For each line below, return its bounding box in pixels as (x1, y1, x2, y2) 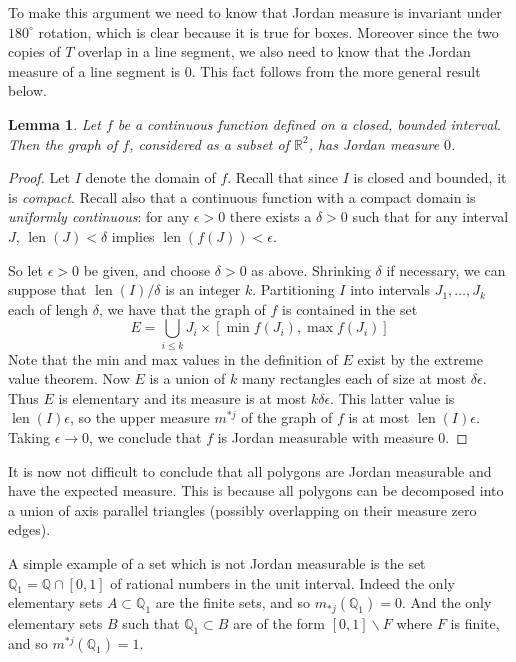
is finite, (450, 612, 500, 633)
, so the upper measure (69, 407, 210, 428)
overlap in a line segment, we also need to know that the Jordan (78, 41, 471, 62)
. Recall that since (227, 167, 338, 188)
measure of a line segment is (8, 60, 181, 81)
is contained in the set (282, 298, 418, 319)
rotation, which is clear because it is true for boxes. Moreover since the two (38, 21, 499, 42)
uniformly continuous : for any (8, 206, 190, 227)
